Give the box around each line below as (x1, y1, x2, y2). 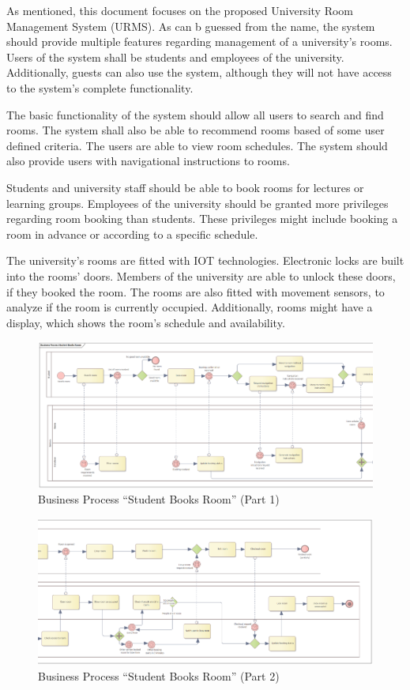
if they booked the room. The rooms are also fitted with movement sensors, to (6, 283, 385, 300)
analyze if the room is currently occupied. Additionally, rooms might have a (6, 299, 373, 315)
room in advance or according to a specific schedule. (6, 225, 258, 242)
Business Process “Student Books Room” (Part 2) (38, 667, 280, 684)
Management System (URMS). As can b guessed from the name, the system (6, 17, 375, 34)
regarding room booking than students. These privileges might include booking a (6, 210, 398, 227)
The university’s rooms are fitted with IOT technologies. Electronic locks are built (6, 252, 404, 269)
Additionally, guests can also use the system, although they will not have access (6, 64, 392, 81)
